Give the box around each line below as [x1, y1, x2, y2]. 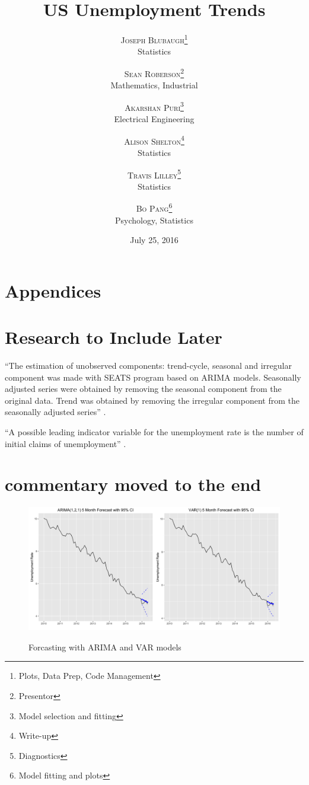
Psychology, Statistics [115, 213, 193, 226]
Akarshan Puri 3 [125, 99, 184, 113]
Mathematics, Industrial [110, 79, 198, 91]
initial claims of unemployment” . [5, 437, 126, 449]
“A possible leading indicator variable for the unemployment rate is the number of [5, 426, 304, 438]
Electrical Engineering [114, 113, 195, 125]
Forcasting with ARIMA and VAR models [28, 640, 181, 653]
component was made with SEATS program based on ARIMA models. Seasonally [5, 371, 301, 383]
